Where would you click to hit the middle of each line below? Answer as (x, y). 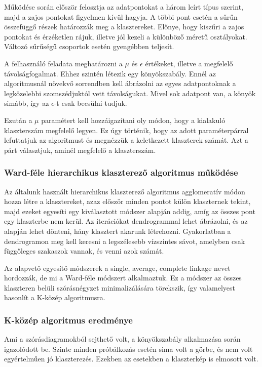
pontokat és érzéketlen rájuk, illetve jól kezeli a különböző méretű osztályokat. (126, 36)
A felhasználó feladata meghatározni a (63, 63)
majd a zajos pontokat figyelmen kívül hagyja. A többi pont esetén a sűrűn (121, 16)
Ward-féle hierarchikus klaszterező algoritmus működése (121, 172)
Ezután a (18, 120)
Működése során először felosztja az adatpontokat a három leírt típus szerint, (124, 7)
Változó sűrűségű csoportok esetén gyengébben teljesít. (89, 46)
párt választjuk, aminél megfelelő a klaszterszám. (80, 150)
